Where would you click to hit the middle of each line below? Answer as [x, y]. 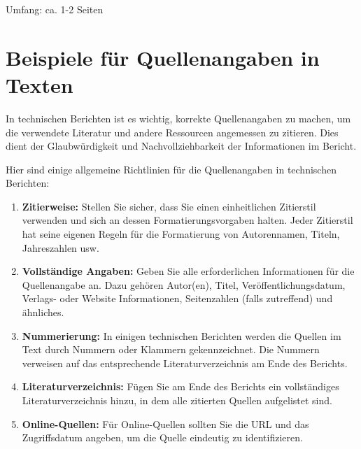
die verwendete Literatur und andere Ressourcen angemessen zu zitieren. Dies [172, 132]
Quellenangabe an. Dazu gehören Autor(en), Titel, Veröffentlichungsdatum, [184, 284]
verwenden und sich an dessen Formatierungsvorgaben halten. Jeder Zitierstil [187, 220]
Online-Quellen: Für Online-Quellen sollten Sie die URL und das [165, 423]
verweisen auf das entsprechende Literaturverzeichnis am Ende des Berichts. [185, 363]
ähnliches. [43, 312]
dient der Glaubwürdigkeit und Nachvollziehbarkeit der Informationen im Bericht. [181, 146]
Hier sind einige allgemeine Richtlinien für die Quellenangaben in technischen [171, 169]
